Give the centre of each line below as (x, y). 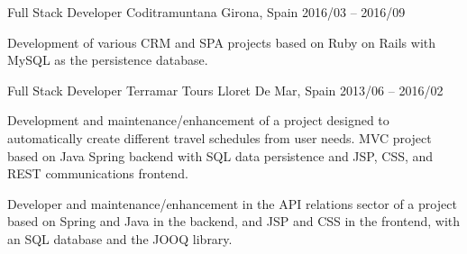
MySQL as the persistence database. (108, 60)
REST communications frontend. (98, 173)
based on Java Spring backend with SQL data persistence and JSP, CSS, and (220, 155)
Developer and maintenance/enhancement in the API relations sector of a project (232, 203)
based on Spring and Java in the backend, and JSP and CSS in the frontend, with (234, 221)
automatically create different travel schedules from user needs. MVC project (220, 137)
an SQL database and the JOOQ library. (120, 238)
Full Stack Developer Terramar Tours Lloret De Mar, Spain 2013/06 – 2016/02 (225, 90)
